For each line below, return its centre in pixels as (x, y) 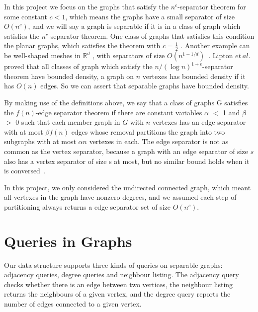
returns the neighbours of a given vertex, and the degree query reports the (117, 294)
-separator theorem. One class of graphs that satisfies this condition (151, 36)
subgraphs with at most (40, 141)
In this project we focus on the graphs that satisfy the (86, 6)
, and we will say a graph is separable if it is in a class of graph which (134, 26)
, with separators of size (129, 55)
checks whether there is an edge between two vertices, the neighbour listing (119, 284)
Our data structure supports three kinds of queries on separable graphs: (113, 265)
